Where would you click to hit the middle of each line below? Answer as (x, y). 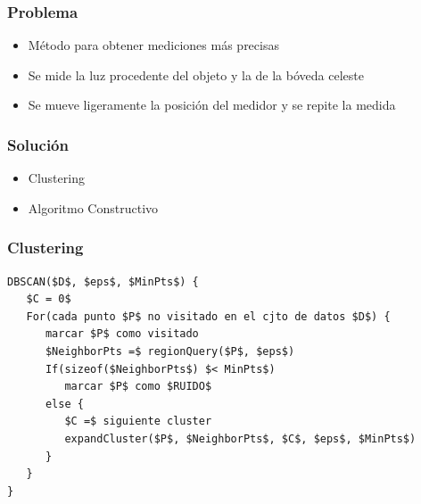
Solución (38, 144)
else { (64, 404)
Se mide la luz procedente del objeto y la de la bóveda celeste (196, 74)
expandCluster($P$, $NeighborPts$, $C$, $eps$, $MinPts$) (240, 438)
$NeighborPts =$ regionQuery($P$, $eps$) (170, 351)
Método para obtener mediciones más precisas (153, 45)
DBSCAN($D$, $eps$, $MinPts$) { (103, 281)
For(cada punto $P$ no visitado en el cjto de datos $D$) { (208, 316)
